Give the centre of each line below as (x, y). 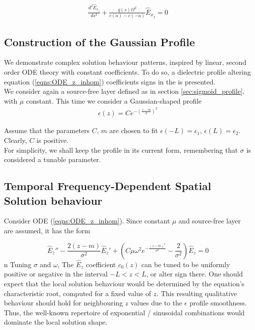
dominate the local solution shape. (56, 322)
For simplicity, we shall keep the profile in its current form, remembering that (121, 150)
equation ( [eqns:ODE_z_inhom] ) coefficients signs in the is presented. (110, 81)
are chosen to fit (134, 130)
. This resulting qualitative (197, 293)
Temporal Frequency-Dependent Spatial (108, 186)
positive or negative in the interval (56, 274)
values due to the (156, 303)
